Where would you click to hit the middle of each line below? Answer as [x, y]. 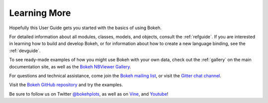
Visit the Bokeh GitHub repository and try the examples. [66, 85]
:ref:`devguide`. [25, 51]
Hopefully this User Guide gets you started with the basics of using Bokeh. [85, 28]
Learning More [40, 13]
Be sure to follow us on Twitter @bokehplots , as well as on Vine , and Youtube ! [89, 94]
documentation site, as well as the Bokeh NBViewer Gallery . [70, 66]
